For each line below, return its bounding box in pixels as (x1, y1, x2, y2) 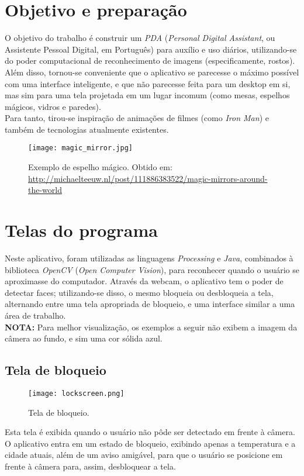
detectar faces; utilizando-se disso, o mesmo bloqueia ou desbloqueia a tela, (5, 286, 274, 298)
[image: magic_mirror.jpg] (28, 144, 133, 153)
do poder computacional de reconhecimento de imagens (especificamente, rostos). (5, 54, 295, 67)
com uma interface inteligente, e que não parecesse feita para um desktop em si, (5, 77, 291, 89)
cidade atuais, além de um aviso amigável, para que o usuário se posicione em (5, 449, 283, 461)
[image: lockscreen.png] (28, 389, 125, 398)
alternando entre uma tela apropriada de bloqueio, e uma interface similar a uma (5, 298, 295, 310)
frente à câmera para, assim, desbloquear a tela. (5, 460, 176, 472)
